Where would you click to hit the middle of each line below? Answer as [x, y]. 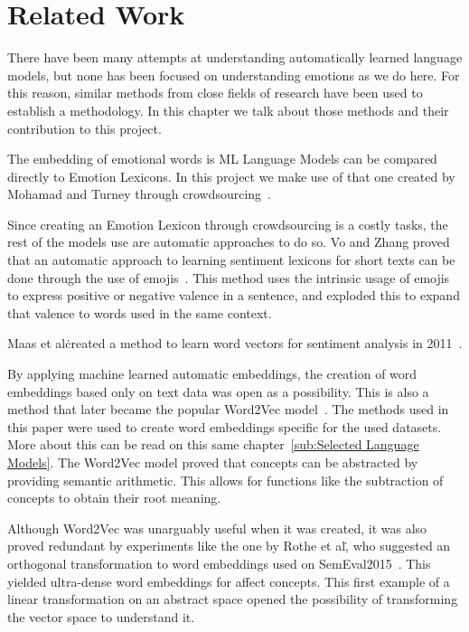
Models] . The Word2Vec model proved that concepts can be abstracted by [213, 462]
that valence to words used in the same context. [140, 312]
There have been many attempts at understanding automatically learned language [235, 57]
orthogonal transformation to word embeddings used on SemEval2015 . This [219, 563]
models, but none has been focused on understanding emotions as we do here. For [234, 75]
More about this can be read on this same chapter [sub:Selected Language [213, 444]
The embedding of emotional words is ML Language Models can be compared [222, 159]
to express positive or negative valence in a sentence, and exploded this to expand [234, 295]
